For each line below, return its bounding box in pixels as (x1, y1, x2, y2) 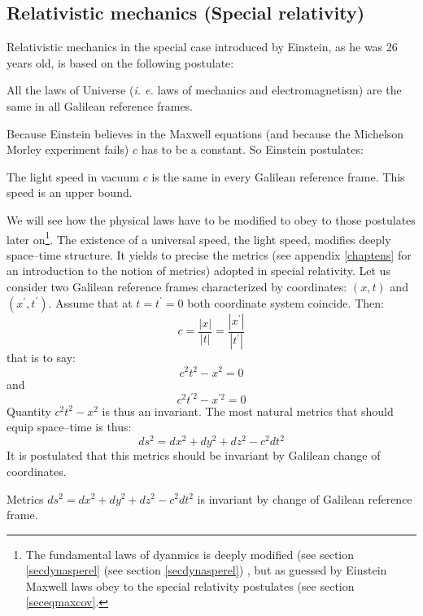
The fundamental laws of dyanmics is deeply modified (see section (25, 545, 355, 562)
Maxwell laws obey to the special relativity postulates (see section (25, 577, 355, 594)
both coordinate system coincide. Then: (187, 294, 384, 311)
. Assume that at (48, 294, 133, 311)
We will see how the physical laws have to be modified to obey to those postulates (7, 211, 416, 228)
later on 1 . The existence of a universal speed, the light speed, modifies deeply (7, 228, 391, 247)
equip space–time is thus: (7, 418, 132, 435)
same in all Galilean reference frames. (7, 97, 194, 114)
